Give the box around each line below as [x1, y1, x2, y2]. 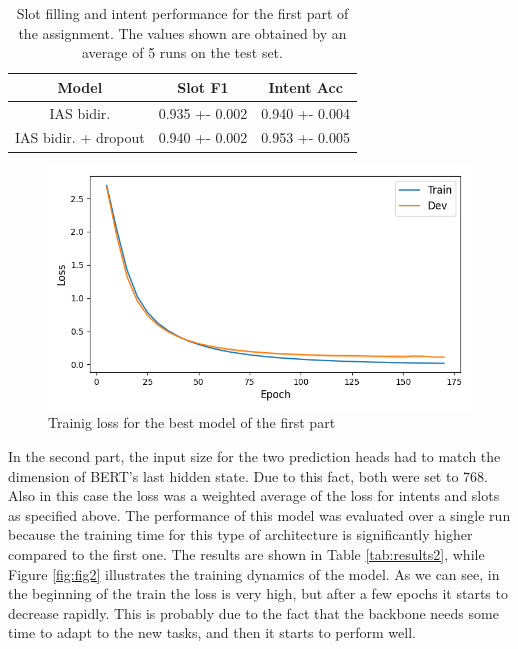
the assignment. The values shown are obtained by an [18, 22, 347, 43]
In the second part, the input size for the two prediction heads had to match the [8, 446, 501, 467]
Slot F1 [177, 76, 229, 97]
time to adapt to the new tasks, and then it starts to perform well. [8, 622, 416, 643]
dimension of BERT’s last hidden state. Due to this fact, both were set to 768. [8, 465, 488, 486]
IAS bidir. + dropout [15, 127, 145, 148]
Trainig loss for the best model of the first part [48, 412, 336, 433]
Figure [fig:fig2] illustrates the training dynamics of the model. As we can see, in [8, 563, 500, 584]
